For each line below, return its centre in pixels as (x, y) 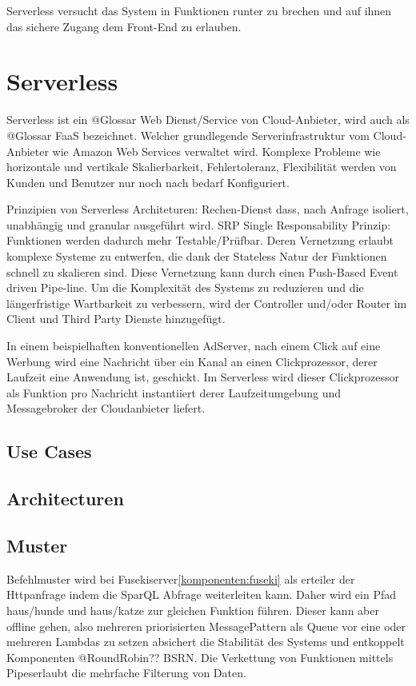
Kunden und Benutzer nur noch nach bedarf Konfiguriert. (148, 182)
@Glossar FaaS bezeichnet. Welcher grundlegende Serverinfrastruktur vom (188, 135)
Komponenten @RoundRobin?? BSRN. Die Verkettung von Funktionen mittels (200, 657)
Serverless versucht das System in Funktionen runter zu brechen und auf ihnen (199, 10)
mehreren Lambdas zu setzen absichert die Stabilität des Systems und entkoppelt (206, 642)
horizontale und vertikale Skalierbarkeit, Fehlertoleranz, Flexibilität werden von (202, 167)
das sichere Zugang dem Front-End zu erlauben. (124, 26)
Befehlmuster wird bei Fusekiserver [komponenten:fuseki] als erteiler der (181, 578)
